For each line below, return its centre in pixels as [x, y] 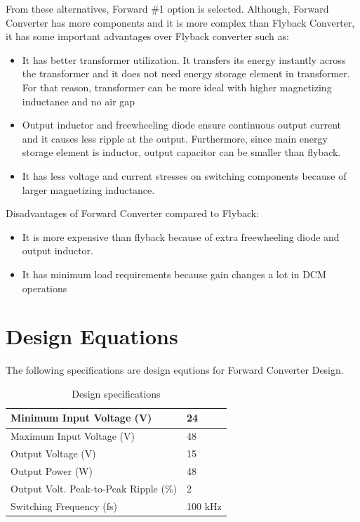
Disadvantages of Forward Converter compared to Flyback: [133, 213]
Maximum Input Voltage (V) [73, 436]
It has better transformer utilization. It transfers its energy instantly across [184, 59]
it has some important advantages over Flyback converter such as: [147, 36]
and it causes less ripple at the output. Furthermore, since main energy [175, 138]
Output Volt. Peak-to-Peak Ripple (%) [94, 488]
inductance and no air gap [79, 101]
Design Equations [92, 336]
